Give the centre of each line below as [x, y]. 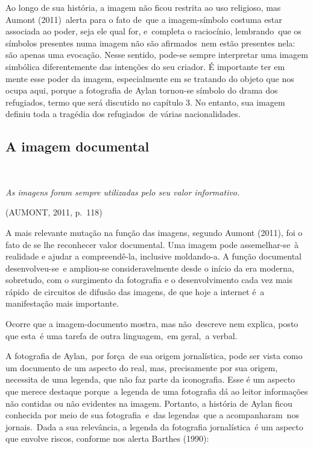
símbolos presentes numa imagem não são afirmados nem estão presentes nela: [150, 43]
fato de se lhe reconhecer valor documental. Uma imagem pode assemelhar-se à [152, 244]
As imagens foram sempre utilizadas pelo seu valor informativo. [123, 192]
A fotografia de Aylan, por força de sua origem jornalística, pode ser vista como [154, 356]
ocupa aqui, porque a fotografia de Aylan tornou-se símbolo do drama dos [142, 90]
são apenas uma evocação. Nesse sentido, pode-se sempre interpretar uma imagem [157, 55]
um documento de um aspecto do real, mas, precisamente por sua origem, [142, 367]
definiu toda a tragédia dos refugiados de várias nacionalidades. [123, 114]
